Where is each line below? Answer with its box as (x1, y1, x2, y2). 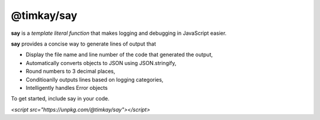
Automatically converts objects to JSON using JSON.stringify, (25, 59, 177, 66)
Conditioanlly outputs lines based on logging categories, (25, 76, 164, 83)
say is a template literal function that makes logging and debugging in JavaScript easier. (11, 30, 227, 37)
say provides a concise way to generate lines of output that (11, 40, 156, 47)
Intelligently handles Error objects (25, 84, 108, 91)
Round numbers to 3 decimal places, (25, 68, 116, 75)
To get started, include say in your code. (11, 95, 110, 102)
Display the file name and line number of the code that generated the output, (25, 51, 213, 59)
